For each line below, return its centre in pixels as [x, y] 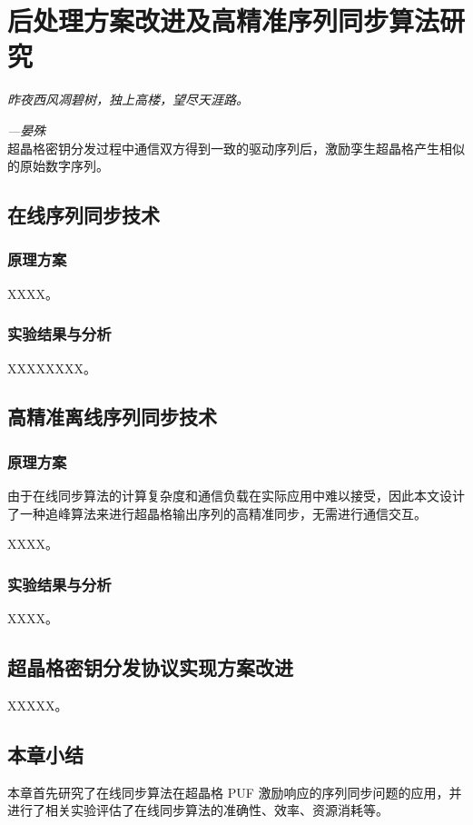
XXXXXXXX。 [52, 368]
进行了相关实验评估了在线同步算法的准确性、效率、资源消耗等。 [198, 810]
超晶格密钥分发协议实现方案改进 [150, 667]
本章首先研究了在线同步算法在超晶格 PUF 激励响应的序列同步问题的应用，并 [235, 792]
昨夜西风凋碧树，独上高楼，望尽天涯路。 [128, 99]
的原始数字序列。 [58, 166]
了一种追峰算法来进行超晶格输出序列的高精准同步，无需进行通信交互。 [217, 513]
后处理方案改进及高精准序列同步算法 [224, 20]
